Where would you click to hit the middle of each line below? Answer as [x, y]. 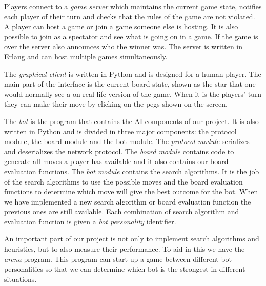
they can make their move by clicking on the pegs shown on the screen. [116, 104]
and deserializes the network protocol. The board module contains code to [119, 151]
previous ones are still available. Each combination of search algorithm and [122, 211]
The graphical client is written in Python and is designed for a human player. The [133, 74]
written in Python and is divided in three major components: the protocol [120, 131]
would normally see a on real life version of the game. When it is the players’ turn [133, 94]
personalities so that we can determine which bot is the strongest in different [125, 269]
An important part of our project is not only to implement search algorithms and [132, 239]
